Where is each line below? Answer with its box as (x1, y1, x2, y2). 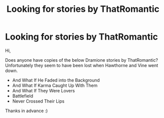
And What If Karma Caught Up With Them (12, 82, 98, 88)
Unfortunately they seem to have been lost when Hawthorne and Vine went (5, 62, 159, 68)
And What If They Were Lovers (12, 87, 75, 93)
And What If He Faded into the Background (12, 77, 100, 83)
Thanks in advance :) (5, 108, 48, 114)
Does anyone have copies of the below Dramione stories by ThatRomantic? (5, 57, 158, 63)
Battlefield (12, 93, 34, 99)
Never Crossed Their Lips (12, 98, 65, 104)
